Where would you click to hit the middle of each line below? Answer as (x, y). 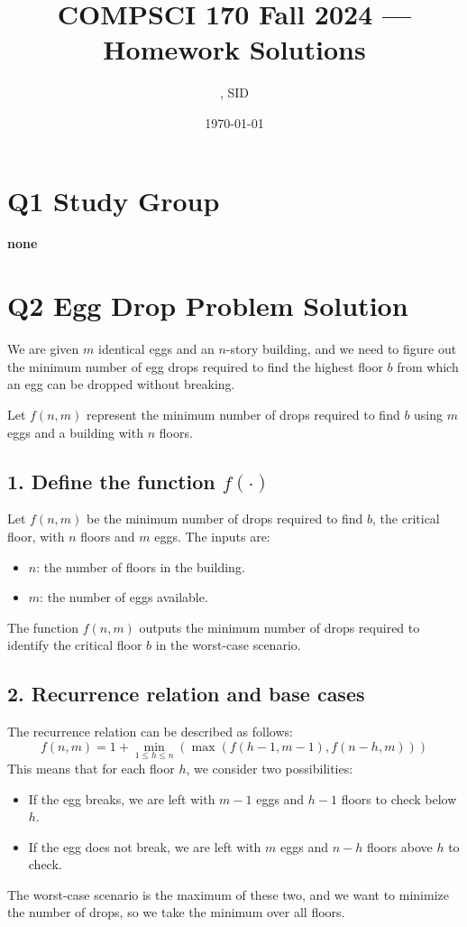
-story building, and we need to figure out (341, 349)
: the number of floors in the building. (141, 566)
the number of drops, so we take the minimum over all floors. (176, 912)
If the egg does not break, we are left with (145, 846)
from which (428, 366)
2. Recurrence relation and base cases (186, 694)
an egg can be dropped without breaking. (121, 384)
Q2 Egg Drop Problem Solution (208, 306)
